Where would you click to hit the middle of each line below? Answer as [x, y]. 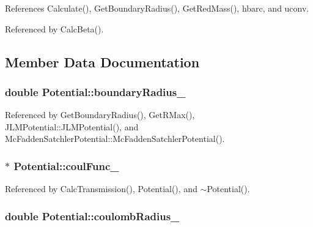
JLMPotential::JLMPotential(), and [72, 126]
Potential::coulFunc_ [66, 166]
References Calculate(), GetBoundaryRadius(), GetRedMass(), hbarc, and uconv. [157, 8]
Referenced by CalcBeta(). [54, 28]
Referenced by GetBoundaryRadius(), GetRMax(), [100, 115]
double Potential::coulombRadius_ [92, 216]
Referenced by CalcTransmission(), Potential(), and [101, 189]
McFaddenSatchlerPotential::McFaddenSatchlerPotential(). [115, 139]
